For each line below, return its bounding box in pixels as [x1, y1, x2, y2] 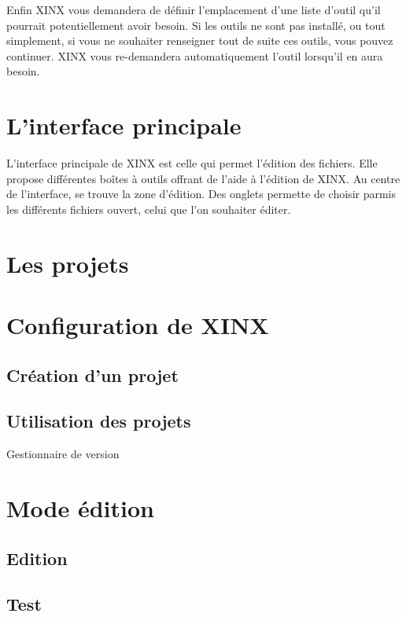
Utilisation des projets [6, 409, 191, 433]
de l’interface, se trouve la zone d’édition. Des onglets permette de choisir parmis [6, 185, 397, 202]
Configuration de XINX [6, 309, 269, 341]
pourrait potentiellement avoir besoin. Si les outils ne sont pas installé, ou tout [6, 17, 386, 33]
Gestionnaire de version [6, 446, 120, 462]
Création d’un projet [6, 362, 179, 387]
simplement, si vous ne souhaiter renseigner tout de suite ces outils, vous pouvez [6, 32, 393, 49]
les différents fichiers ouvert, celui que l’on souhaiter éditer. [6, 200, 291, 217]
